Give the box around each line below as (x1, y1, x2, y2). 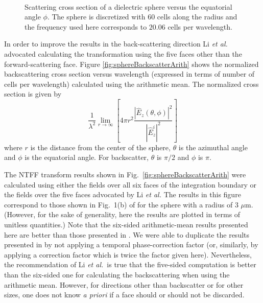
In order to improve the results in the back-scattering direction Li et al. (4, 38, 228, 49)
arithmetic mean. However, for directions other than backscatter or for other (4, 279, 244, 290)
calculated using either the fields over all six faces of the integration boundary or (4, 179, 257, 190)
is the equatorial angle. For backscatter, (25, 152, 149, 162)
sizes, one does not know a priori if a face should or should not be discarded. (4, 289, 245, 300)
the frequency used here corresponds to (25, 21, 147, 32)
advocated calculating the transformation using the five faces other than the (4, 48, 242, 59)
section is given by (4, 88, 62, 99)
